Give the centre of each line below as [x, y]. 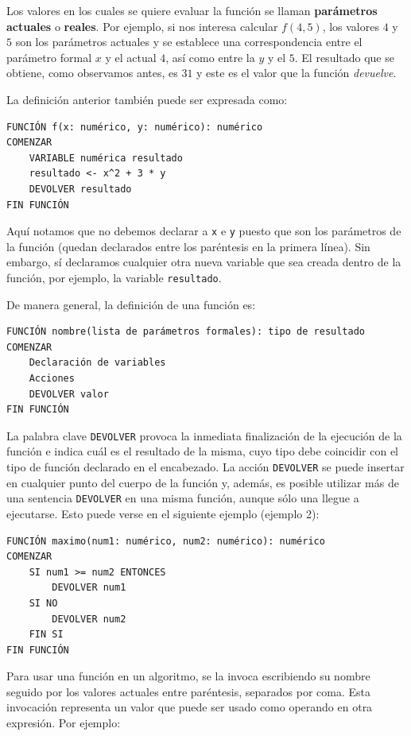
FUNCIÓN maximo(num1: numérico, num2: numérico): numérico [166, 541]
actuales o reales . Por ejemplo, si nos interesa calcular [142, 26]
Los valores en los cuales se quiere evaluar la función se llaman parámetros [192, 10]
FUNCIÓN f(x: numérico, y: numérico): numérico [135, 127]
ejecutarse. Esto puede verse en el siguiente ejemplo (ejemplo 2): [163, 513]
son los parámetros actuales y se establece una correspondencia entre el [189, 42]
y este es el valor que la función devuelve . [297, 73]
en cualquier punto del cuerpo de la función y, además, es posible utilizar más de [203, 482]
